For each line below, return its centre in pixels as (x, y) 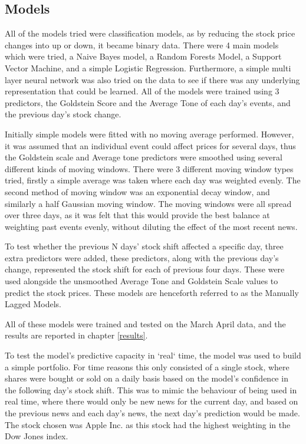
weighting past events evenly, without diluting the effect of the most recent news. (151, 226)
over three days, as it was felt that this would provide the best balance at (137, 215)
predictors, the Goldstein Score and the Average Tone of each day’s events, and (148, 102)
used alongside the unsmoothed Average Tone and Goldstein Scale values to (142, 281)
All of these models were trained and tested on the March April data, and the (145, 323)
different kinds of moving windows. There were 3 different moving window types (149, 168)
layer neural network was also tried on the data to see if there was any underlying (152, 79)
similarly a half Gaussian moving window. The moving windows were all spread (148, 203)
